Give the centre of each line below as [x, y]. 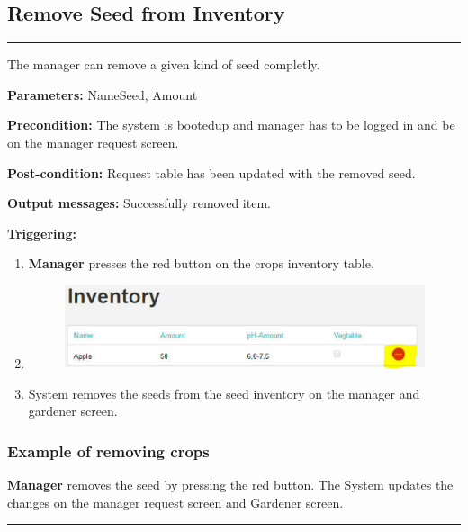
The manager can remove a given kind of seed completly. [164, 64]
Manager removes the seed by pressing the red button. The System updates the [230, 485]
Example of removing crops [108, 451]
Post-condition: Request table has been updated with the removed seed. [211, 172]
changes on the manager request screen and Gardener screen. [175, 502]
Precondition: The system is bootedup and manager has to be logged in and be [231, 125]
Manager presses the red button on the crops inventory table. [201, 263]
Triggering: [42, 233]
